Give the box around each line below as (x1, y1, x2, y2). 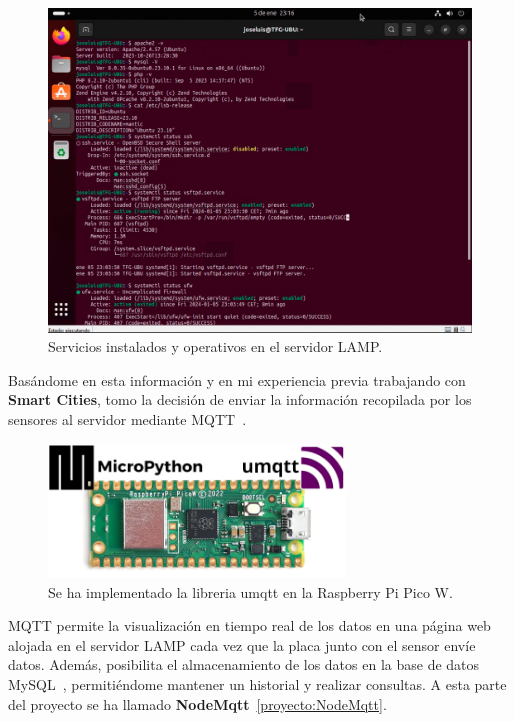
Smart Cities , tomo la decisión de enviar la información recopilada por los (8, 389, 472, 410)
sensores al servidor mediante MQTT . (8, 409, 247, 429)
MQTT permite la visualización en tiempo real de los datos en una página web (8, 615, 491, 636)
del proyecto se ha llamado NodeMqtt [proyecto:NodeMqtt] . (8, 693, 387, 714)
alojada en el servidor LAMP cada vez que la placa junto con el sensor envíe (8, 634, 476, 655)
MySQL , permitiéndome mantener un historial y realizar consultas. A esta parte (8, 674, 507, 695)
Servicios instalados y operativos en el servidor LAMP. (48, 336, 383, 357)
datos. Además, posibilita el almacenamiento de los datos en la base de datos (8, 654, 480, 675)
